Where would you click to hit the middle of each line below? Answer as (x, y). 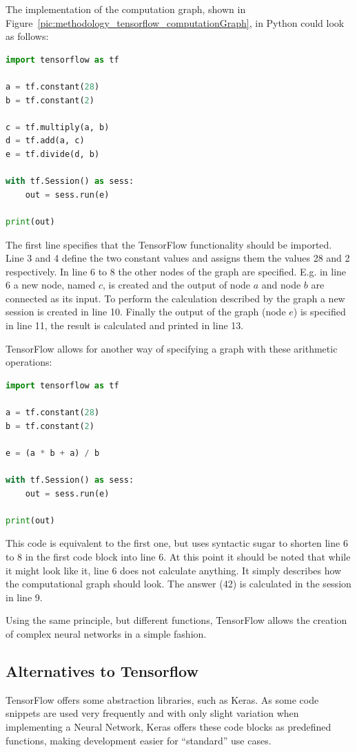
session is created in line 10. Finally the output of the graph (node (146, 312)
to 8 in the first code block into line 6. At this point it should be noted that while (178, 556)
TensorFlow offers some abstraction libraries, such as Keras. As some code (162, 699)
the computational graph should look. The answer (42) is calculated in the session (178, 584)
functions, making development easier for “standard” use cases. (139, 740)
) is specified (319, 312)
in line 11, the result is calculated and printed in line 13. (125, 325)
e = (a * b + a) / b (53, 453)
